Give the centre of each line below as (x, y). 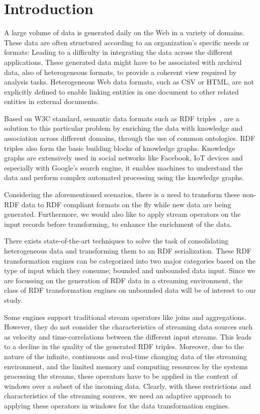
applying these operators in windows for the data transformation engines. (117, 405)
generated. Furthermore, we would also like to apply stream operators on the (122, 214)
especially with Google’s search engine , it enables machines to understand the (123, 167)
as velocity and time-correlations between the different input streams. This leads (128, 336)
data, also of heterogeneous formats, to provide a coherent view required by (120, 72)
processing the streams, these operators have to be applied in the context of (121, 376)
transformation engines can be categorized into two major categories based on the (130, 260)
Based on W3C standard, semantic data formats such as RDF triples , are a (122, 118)
